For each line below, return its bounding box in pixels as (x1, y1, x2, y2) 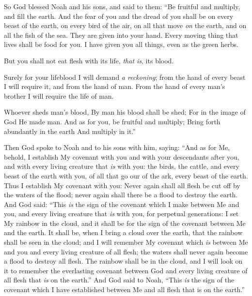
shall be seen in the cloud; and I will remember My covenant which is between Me (4, 237, 248, 247)
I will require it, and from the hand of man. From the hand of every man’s (4, 81, 225, 91)
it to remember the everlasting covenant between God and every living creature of (4, 265, 248, 275)
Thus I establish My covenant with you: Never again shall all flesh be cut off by (4, 180, 240, 190)
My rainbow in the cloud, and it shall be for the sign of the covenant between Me (4, 218, 246, 228)
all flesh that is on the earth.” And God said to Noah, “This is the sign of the (4, 275, 235, 285)
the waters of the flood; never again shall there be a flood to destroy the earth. (4, 190, 238, 200)
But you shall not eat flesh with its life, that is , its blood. (4, 55, 174, 65)
